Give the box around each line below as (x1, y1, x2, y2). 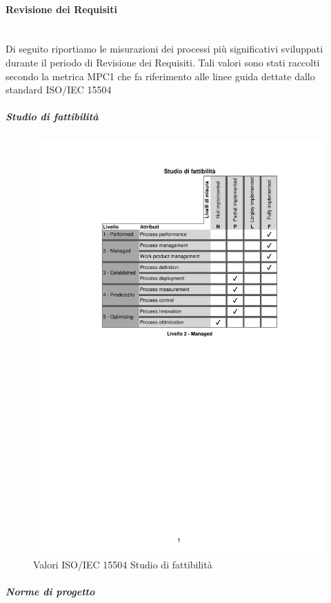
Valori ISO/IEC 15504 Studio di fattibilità (33, 557, 212, 571)
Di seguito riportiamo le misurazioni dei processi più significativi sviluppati (6, 41, 323, 56)
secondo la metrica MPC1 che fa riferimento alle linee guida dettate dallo (6, 68, 315, 83)
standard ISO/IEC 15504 (6, 82, 112, 97)
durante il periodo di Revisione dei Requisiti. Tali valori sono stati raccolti (6, 55, 320, 69)
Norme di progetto (6, 584, 95, 599)
